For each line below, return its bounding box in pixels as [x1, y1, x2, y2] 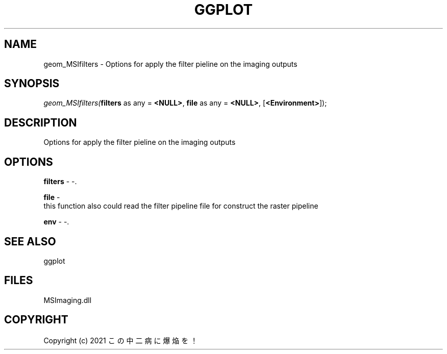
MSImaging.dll [43, 295, 92, 305]
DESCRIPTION [4, 116, 77, 129]
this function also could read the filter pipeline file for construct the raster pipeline [43, 201, 318, 211]
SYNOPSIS [4, 77, 60, 90]
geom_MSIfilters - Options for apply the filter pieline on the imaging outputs [43, 59, 297, 68]
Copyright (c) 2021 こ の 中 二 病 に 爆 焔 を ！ [43, 336, 198, 345]
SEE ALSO [4, 235, 56, 248]
